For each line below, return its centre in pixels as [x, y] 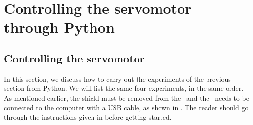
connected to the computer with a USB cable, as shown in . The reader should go [126, 107]
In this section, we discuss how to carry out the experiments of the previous [117, 78]
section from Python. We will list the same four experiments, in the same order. [124, 88]
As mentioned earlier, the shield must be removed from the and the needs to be [126, 97]
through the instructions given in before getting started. [88, 117]
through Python [59, 27]
